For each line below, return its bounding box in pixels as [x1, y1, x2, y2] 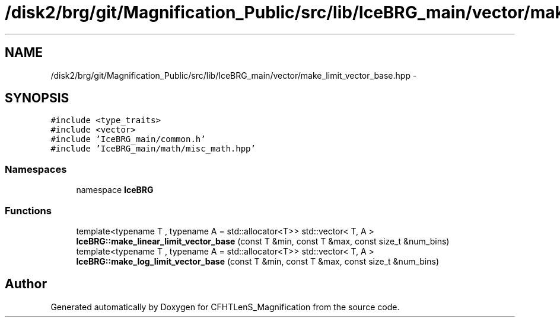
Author [5, 276, 47, 292]
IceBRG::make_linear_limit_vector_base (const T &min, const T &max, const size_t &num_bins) [76, 236, 450, 246]
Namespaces [5, 163, 67, 175]
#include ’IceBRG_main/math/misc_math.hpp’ [50, 144, 256, 154]
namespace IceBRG [76, 185, 154, 195]
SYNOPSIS [5, 91, 69, 106]
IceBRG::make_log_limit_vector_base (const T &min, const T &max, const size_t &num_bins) [76, 256, 440, 266]
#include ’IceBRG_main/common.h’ [50, 134, 206, 144]
